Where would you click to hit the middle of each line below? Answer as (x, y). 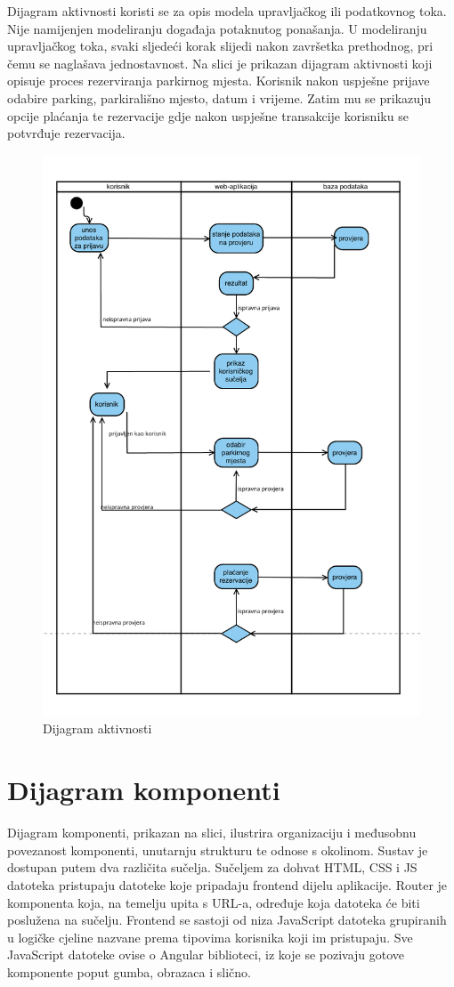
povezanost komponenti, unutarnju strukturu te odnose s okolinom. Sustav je (218, 849)
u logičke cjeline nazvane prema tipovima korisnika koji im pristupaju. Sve (210, 937)
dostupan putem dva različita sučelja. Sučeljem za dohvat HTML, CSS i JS (212, 867)
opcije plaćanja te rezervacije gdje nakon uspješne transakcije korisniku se (208, 115)
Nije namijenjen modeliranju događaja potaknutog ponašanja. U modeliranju (217, 28)
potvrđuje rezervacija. (66, 133)
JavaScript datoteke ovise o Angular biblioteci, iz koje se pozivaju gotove (206, 955)
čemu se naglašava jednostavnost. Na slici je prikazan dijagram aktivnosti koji (220, 63)
